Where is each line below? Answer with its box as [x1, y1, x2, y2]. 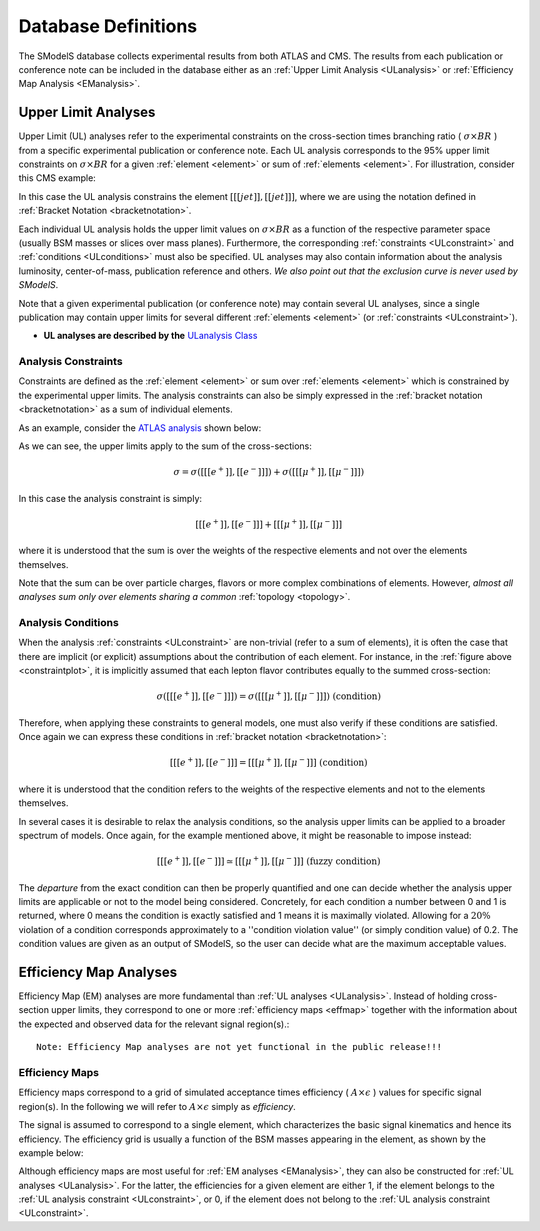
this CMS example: [18, 172, 97, 184]
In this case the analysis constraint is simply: [18, 492, 203, 504]
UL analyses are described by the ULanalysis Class [43, 330, 258, 342]
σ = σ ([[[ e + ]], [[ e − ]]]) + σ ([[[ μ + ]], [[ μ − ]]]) [173, 465, 365, 478]
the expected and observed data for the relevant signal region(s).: [18, 1018, 290, 1030]
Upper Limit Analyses [18, 104, 156, 121]
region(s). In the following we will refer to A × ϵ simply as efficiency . [18, 1100, 297, 1112]
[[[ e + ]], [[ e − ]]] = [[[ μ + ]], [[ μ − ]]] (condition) [169, 755, 369, 769]
